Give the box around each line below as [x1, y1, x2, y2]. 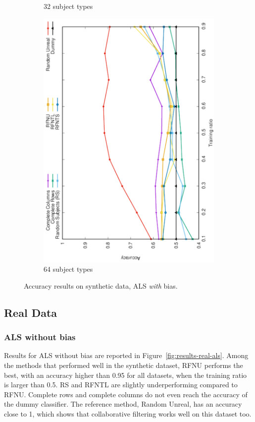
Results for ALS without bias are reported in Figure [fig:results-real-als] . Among [4, 350, 249, 361]
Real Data [4, 304, 57, 320]
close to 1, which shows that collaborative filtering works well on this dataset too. [4, 408, 252, 419]
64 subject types [44, 264, 93, 274]
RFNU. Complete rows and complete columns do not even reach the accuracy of [4, 389, 248, 399]
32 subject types [44, 1, 93, 11]
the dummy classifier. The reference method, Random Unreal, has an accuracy [4, 399, 242, 409]
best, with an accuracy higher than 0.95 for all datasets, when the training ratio [4, 369, 247, 380]
